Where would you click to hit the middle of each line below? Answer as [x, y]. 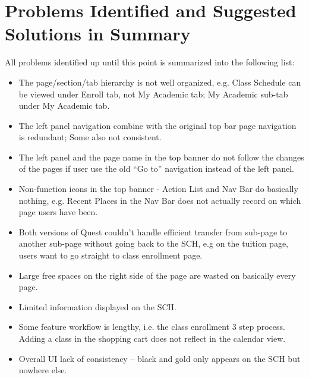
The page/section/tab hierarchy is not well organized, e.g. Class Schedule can [160, 82]
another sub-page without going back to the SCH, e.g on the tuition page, [153, 243]
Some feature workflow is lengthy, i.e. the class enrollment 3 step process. [152, 327]
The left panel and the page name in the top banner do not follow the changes [161, 157]
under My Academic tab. [64, 105]
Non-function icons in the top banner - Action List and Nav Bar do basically [158, 189]
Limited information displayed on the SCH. [97, 306]
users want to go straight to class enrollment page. [111, 255]
